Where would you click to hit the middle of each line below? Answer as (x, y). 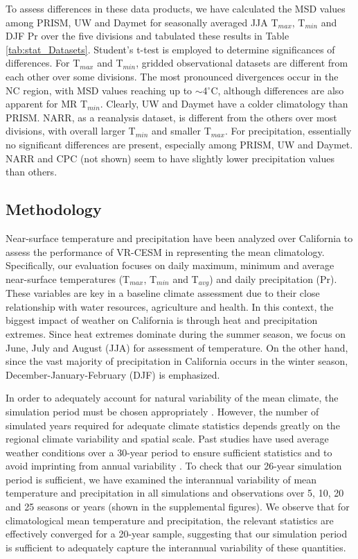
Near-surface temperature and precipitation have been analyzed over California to (179, 238)
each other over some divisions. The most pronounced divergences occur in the (172, 76)
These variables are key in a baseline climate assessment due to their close (163, 293)
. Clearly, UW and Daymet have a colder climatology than (224, 104)
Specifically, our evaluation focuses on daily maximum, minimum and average (170, 265)
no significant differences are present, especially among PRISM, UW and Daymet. (179, 144)
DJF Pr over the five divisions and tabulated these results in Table (147, 36)
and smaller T (181, 131)
